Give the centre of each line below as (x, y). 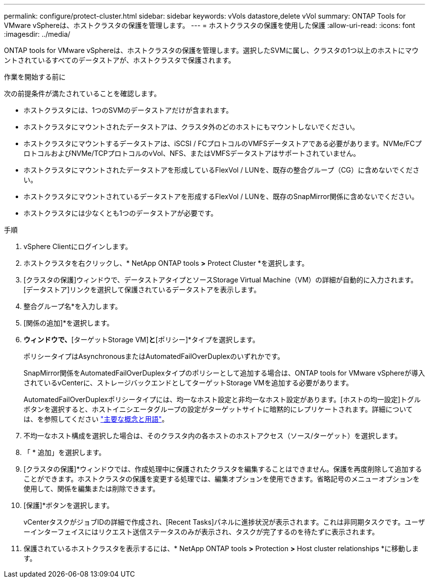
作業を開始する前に (35, 77)
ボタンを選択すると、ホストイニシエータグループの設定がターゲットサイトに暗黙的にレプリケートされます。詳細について (218, 409)
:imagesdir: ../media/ (37, 34)
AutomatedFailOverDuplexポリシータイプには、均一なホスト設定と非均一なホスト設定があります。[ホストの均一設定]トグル (222, 399)
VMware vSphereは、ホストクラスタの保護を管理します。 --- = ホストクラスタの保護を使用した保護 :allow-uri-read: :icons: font (210, 25)
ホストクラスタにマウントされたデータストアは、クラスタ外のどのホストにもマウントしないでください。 (191, 127)
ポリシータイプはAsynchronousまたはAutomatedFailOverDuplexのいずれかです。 (154, 356)
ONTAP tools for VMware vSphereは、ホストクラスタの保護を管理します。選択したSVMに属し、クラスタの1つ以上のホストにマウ (211, 50)
